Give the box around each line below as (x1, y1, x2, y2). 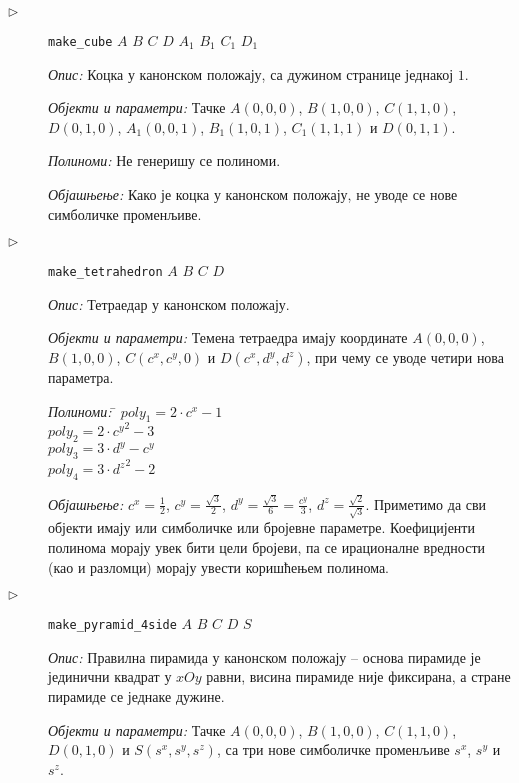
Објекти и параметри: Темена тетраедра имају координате (48, 327, 408, 348)
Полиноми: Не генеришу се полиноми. (48, 150, 281, 171)
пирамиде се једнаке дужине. (48, 685, 225, 706)
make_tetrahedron (48, 265, 163, 280)
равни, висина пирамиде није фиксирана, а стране (206, 666, 511, 687)
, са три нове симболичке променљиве (216, 739, 450, 760)
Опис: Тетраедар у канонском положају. (48, 293, 290, 314)
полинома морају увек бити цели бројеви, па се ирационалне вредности (48, 536, 486, 557)
